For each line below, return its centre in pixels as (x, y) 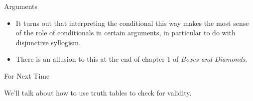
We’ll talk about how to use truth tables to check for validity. (98, 92)
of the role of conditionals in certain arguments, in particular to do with (126, 33)
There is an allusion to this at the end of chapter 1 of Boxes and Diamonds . (131, 59)
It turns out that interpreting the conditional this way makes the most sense (132, 23)
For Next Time (27, 75)
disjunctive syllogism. (48, 42)
